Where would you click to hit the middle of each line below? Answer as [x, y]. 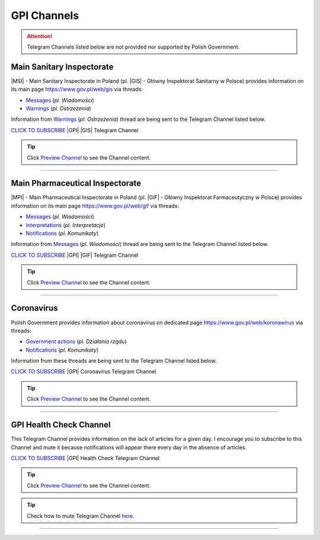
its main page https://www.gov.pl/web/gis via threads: [77, 90]
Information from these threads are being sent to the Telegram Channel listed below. [114, 361]
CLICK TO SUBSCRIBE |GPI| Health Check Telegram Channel [85, 458]
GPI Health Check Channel [61, 425]
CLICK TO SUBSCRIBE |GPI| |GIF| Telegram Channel [75, 255]
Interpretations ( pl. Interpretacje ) [66, 225]
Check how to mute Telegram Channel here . [81, 516]
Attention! [40, 36]
